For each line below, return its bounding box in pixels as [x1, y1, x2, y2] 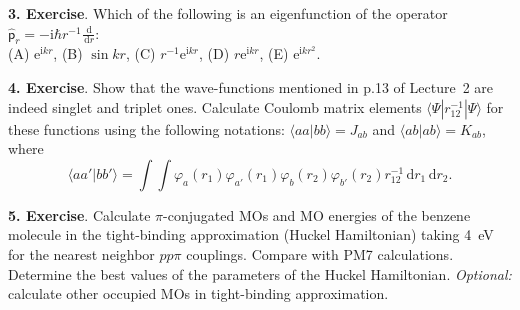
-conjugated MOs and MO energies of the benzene [163, 204, 471, 225]
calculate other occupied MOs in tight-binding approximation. [8, 283, 389, 304]
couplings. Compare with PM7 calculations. [186, 243, 454, 264]
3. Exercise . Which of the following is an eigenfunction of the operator [8, 3, 448, 23]
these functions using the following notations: [8, 118, 285, 139]
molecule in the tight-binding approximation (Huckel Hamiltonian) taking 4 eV [8, 224, 494, 245]
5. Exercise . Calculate [8, 204, 151, 225]
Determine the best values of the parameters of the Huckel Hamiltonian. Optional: [8, 263, 512, 284]
